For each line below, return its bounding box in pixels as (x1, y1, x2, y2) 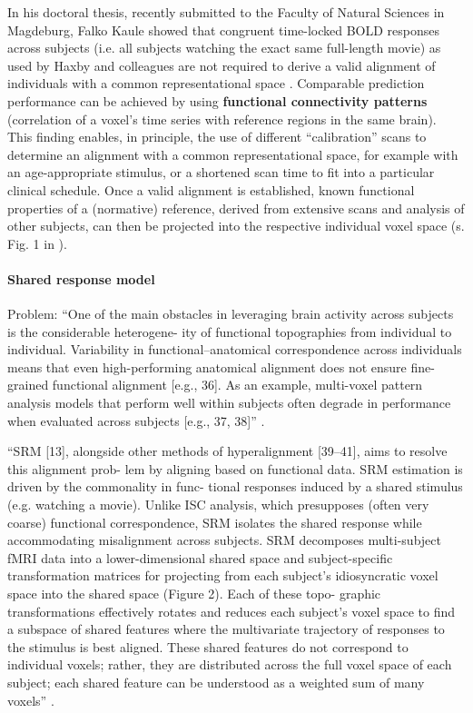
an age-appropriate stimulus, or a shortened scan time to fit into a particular (7, 163, 435, 182)
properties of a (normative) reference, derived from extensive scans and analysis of (7, 198, 465, 217)
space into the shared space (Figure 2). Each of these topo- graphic (7, 584, 381, 603)
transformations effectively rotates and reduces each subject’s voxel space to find (7, 601, 455, 620)
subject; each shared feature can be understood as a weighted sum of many (7, 672, 425, 691)
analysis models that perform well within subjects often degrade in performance (7, 393, 451, 412)
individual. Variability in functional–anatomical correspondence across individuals (7, 340, 462, 359)
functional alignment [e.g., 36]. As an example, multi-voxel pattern (52, 375, 423, 394)
